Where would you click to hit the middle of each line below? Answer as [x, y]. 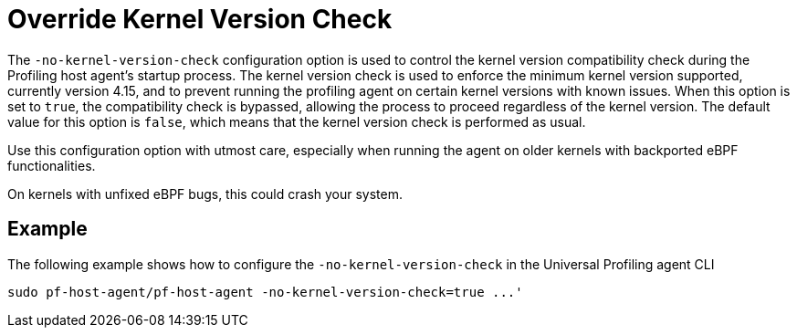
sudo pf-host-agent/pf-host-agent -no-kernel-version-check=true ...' [265, 292]
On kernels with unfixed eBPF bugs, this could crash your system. [205, 194]
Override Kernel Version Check [200, 19]
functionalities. [52, 165]
